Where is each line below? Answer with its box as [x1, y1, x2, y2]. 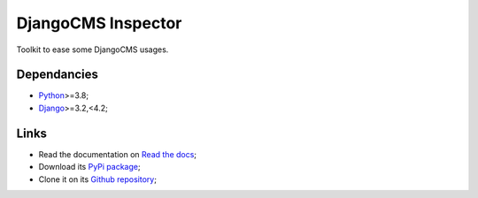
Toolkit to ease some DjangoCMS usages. [16, 44, 169, 55]
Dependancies [16, 67, 99, 82]
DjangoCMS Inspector [16, 13, 182, 33]
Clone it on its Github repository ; [38, 173, 157, 185]
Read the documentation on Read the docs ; [38, 148, 197, 159]
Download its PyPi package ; [38, 162, 141, 172]
